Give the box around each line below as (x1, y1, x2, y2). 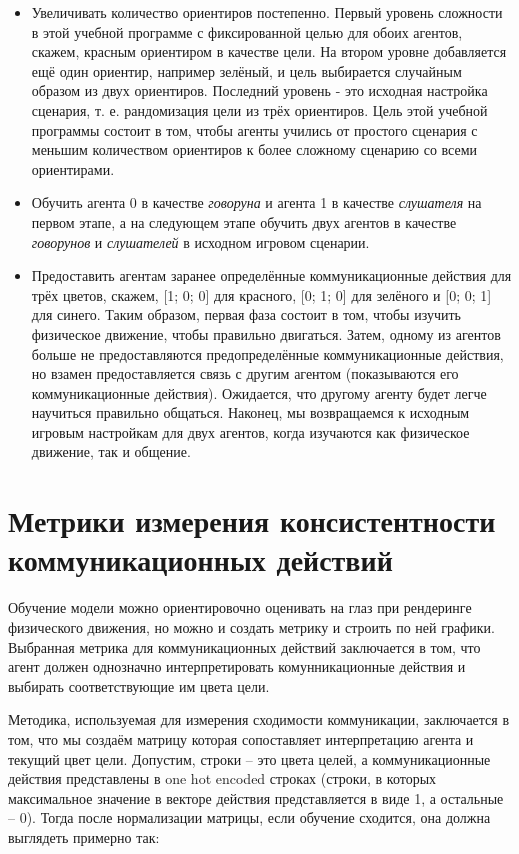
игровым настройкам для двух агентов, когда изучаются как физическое (31, 421, 470, 442)
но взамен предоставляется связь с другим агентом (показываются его (31, 363, 459, 384)
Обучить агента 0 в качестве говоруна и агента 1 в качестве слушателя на (31, 192, 482, 213)
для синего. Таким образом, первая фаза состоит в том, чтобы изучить (31, 304, 461, 325)
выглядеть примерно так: (8, 826, 160, 847)
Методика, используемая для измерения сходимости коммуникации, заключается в (8, 709, 510, 730)
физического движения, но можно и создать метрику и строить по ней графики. (8, 616, 495, 637)
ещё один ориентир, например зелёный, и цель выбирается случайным (31, 60, 462, 81)
